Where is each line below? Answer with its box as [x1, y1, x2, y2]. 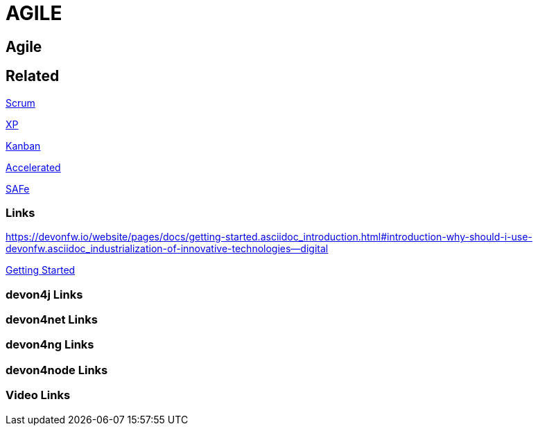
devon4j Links [6, 287, 83, 301]
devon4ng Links [6, 337, 94, 352]
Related [6, 67, 60, 85]
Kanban [6, 139, 41, 152]
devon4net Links [6, 313, 98, 327]
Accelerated [6, 161, 61, 173]
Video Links [6, 388, 71, 403]
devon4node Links [6, 362, 108, 377]
